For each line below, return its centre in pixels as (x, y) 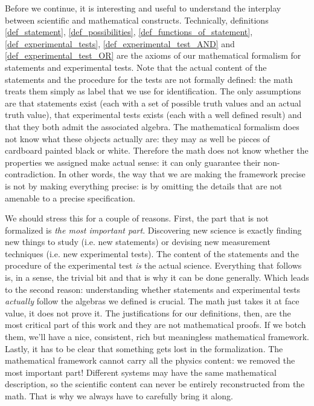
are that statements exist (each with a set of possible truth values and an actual (153, 103)
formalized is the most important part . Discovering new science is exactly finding (153, 230)
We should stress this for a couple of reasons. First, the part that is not (137, 218)
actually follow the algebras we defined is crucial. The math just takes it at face (152, 301)
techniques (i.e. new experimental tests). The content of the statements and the (152, 253)
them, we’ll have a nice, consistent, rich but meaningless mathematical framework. (157, 337)
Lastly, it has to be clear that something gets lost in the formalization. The (144, 348)
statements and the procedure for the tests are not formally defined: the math (149, 79)
